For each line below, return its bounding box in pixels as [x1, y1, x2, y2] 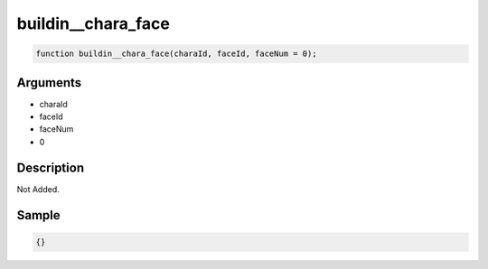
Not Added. [16, 183, 61, 194]
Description [16, 160, 85, 175]
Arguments [16, 75, 82, 90]
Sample [16, 208, 61, 223]
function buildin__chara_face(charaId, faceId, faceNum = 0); [35, 49, 317, 59]
